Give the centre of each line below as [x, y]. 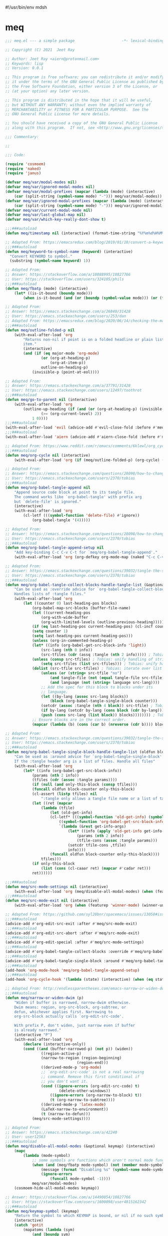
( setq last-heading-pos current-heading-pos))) [82, 636]
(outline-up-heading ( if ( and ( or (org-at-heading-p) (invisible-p [95, 409]
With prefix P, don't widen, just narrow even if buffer [75, 1026]
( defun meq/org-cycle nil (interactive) [48, 455]
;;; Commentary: [22, 137]
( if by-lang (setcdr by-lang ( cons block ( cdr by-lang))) [102, 710]
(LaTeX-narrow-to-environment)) [74, 1109]
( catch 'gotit [29, 1225]
